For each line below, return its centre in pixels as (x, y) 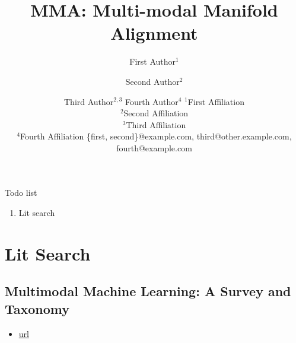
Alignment (154, 33)
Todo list (21, 193)
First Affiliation (216, 101)
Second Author (152, 81)
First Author (153, 61)
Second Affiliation (156, 113)
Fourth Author (152, 101)
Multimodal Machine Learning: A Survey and (148, 291)
